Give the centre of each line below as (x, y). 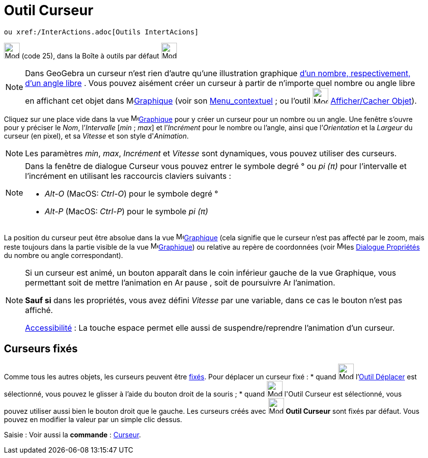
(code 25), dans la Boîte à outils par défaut (90, 56)
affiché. (39, 310)
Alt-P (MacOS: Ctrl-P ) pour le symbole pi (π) (127, 211)
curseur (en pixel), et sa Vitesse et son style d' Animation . (97, 136)
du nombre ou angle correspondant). (64, 255)
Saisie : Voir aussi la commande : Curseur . (72, 434)
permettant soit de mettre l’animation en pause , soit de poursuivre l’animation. (180, 282)
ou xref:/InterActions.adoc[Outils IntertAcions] (101, 32)
